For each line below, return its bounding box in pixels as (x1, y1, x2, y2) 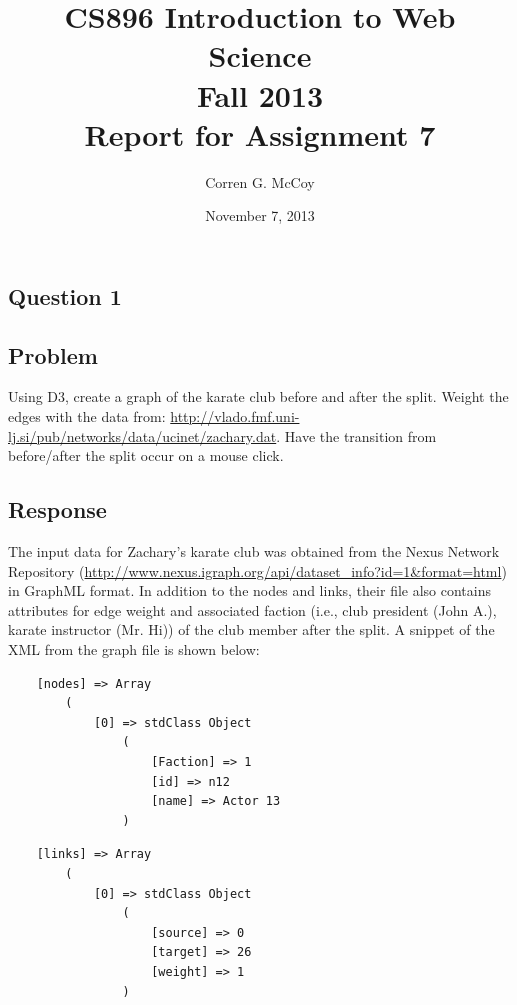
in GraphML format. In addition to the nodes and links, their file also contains (8, 580, 491, 601)
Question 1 (8, 280, 122, 311)
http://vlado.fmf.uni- (170, 406, 300, 427)
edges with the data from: (8, 406, 166, 427)
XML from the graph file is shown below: (8, 639, 260, 660)
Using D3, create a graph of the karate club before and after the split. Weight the (8, 386, 509, 407)
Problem (8, 339, 98, 370)
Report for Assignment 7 (84, 113, 436, 154)
